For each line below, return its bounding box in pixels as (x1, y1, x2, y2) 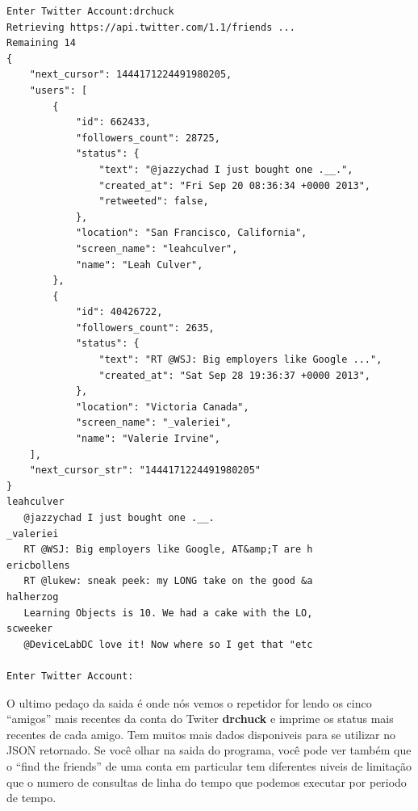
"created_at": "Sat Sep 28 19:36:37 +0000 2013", (98, 369, 371, 381)
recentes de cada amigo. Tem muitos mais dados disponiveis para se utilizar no (6, 725, 396, 742)
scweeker (6, 623, 53, 635)
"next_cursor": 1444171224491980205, (29, 69, 232, 81)
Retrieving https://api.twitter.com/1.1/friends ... (6, 21, 295, 33)
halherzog (6, 590, 59, 603)
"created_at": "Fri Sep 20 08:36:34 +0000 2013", (98, 179, 371, 191)
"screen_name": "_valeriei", (75, 417, 232, 429)
